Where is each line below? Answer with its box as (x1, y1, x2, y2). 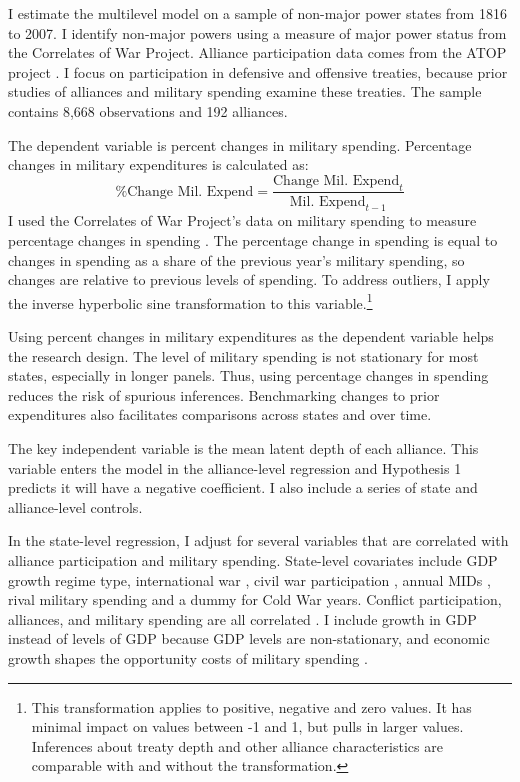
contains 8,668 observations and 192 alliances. (8, 100, 288, 121)
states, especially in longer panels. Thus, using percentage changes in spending (8, 365, 489, 386)
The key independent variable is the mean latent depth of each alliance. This (8, 437, 479, 458)
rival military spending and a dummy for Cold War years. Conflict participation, (8, 589, 502, 610)
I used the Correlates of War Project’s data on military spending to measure (8, 210, 477, 231)
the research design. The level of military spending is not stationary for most (8, 345, 479, 366)
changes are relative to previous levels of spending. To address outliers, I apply (8, 269, 490, 290)
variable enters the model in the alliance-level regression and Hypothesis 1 (8, 457, 462, 478)
